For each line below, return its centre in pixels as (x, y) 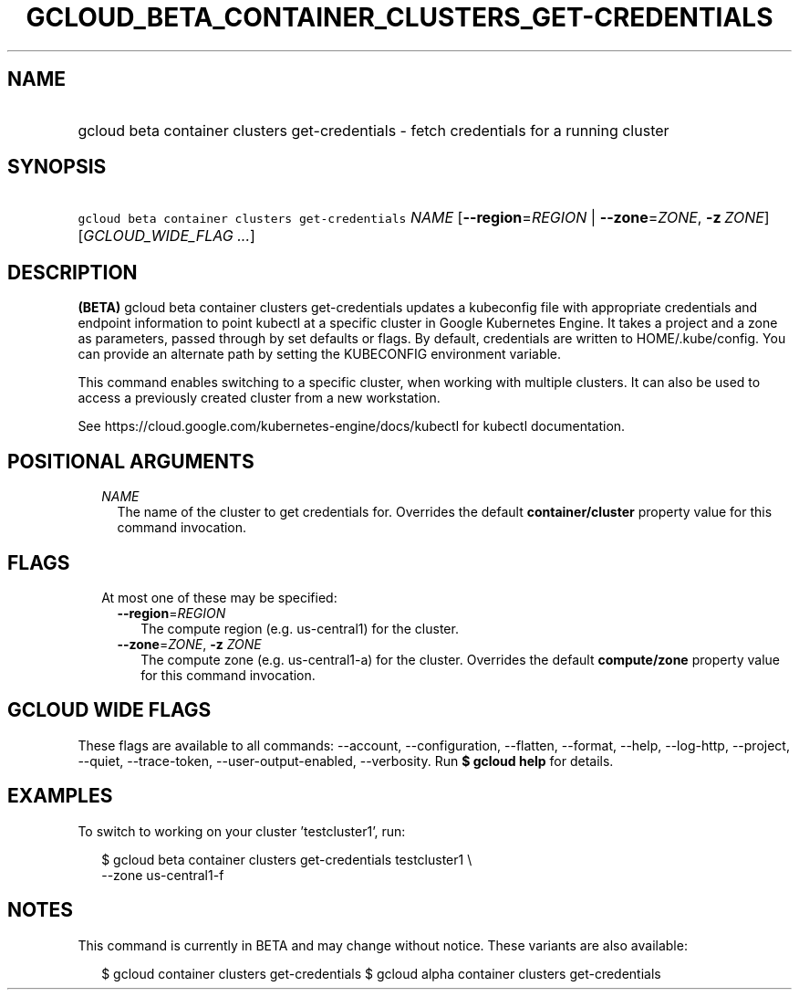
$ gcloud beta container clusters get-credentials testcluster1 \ (287, 859)
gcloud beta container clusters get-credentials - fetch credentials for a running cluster (374, 130)
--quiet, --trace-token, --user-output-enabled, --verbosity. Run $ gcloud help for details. (346, 761)
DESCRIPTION (73, 272)
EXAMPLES (60, 796)
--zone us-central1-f (163, 875)
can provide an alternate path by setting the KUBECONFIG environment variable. (320, 354)
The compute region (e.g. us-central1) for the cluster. (300, 628)
